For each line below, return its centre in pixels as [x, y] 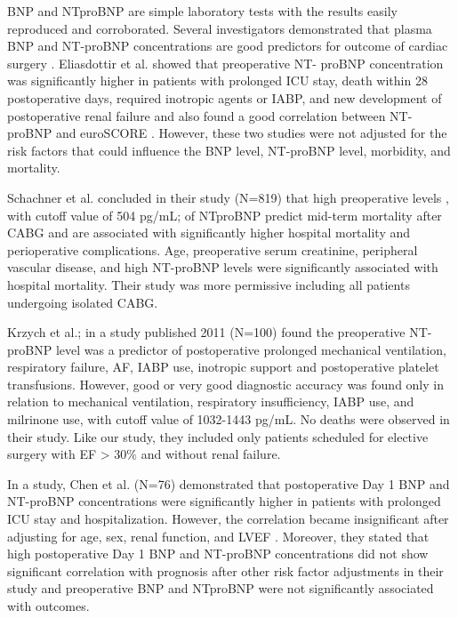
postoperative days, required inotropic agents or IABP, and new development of [225, 97]
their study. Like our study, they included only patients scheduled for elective [218, 436]
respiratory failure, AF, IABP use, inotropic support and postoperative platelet [223, 367]
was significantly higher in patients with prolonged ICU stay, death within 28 [217, 80]
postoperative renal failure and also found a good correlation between [197, 115]
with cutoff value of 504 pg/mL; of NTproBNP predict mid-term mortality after [225, 215]
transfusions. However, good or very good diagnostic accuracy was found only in [225, 384]
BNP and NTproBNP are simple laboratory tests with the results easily [202, 11]
